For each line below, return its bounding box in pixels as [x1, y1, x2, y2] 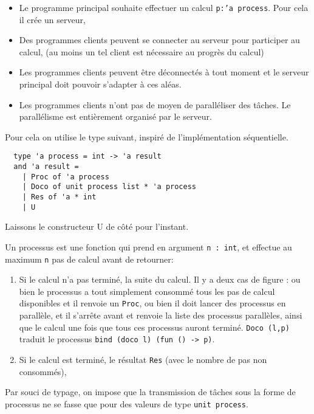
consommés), [19, 365, 67, 378]
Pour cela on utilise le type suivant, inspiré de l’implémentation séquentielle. [5, 130, 288, 143]
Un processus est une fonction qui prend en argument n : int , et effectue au [5, 240, 292, 253]
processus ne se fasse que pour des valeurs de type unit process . [5, 397, 248, 410]
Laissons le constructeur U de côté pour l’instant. [5, 220, 189, 233]
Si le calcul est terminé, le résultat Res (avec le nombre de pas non [19, 353, 267, 365]
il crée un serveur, [19, 13, 86, 26]
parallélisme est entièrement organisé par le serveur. [19, 110, 212, 123]
